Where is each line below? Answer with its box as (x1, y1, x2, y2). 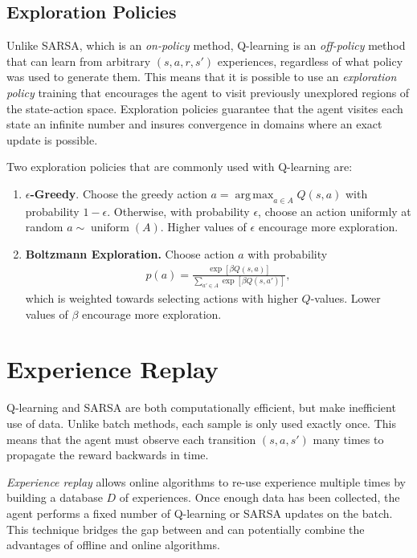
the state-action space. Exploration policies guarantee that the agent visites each (6, 100, 403, 116)
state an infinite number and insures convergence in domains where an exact (6, 116, 382, 132)
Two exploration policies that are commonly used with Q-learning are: (6, 158, 353, 175)
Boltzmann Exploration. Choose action (25, 245, 235, 262)
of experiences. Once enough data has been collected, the (119, 489, 400, 506)
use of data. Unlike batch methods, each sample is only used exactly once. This (6, 414, 396, 431)
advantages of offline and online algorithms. (6, 536, 220, 553)
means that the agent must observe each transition (6, 430, 256, 447)
